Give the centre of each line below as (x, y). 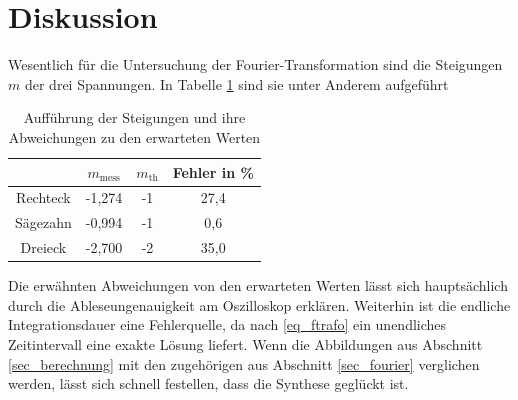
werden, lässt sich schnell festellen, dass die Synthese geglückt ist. (208, 383)
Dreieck (43, 247)
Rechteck (43, 197)
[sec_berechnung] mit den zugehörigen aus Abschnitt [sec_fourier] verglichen (244, 363)
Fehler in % (213, 171)
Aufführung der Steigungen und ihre (134, 117)
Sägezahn (43, 222)
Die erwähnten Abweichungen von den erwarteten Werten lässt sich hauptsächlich (258, 285)
